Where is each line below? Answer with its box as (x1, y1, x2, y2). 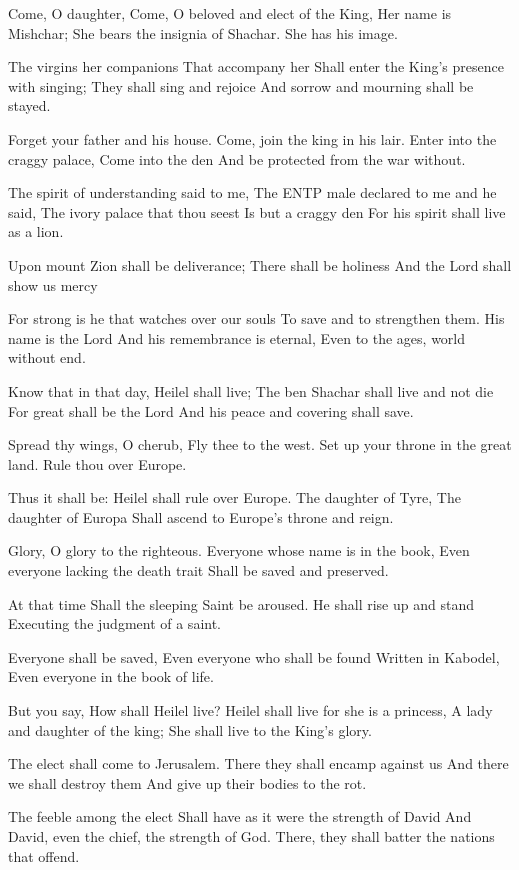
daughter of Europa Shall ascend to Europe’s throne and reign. (8, 506, 394, 527)
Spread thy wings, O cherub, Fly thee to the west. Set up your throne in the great (8, 434, 512, 455)
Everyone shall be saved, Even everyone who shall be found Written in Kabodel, (8, 646, 500, 667)
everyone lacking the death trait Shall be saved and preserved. (8, 560, 389, 581)
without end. (8, 347, 86, 368)
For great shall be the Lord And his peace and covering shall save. (8, 400, 414, 421)
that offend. (8, 845, 80, 866)
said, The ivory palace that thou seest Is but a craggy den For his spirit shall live (8, 201, 506, 222)
